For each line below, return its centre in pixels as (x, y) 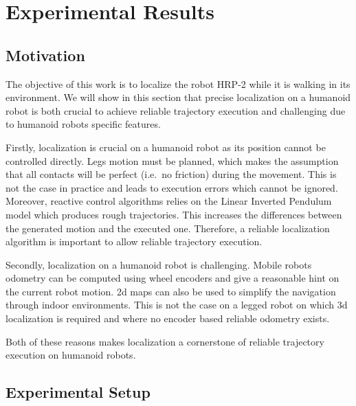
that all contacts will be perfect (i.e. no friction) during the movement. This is (171, 174)
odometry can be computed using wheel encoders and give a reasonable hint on (173, 278)
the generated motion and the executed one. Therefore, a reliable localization (168, 228)
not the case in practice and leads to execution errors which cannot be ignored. (172, 187)
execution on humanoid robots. (71, 355)
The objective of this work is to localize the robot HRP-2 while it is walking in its (178, 83)
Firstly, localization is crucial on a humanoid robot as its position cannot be (166, 147)
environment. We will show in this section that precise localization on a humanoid (178, 97)
